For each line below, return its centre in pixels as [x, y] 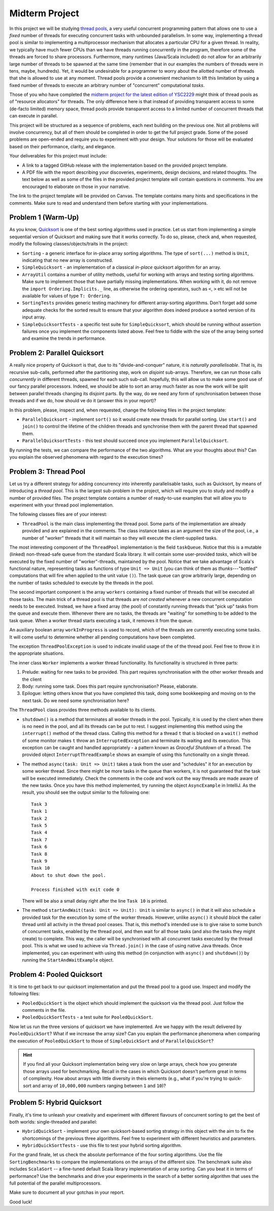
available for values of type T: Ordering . [66, 296]
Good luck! [21, 1202]
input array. [34, 317]
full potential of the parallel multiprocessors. [55, 1183]
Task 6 [39, 847]
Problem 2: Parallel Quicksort [57, 353]
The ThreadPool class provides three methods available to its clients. [83, 710]
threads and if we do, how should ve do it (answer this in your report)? [83, 401]
